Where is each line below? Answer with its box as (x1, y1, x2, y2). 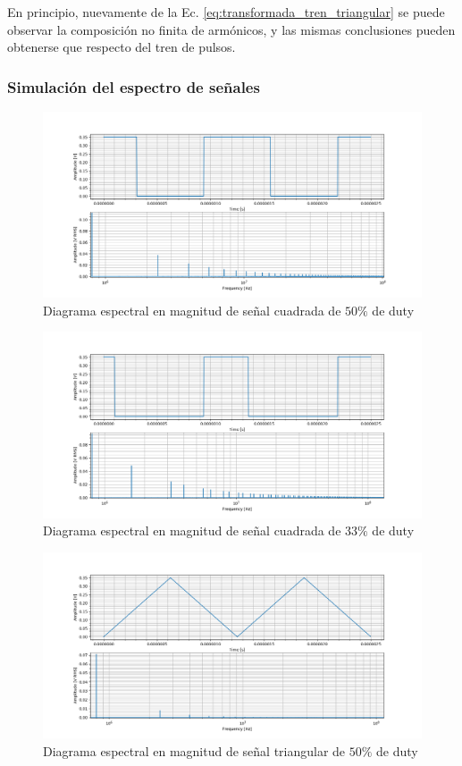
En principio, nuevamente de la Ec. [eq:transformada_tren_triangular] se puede (7, 3, 445, 21)
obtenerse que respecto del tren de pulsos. (7, 38, 236, 56)
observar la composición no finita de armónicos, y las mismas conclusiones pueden (7, 20, 456, 38)
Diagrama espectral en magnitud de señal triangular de (43, 741, 346, 760)
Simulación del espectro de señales (7, 75, 260, 97)
